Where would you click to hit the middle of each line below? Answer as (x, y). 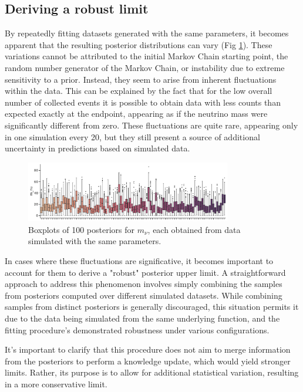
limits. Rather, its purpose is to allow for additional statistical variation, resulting (152, 372)
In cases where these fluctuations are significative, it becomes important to (139, 260)
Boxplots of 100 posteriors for (81, 229)
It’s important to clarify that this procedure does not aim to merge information (148, 349)
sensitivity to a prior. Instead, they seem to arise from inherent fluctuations (141, 79)
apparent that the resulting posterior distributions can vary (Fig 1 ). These (139, 44)
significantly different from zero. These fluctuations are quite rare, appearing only (151, 125)
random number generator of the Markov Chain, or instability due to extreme (145, 67)
